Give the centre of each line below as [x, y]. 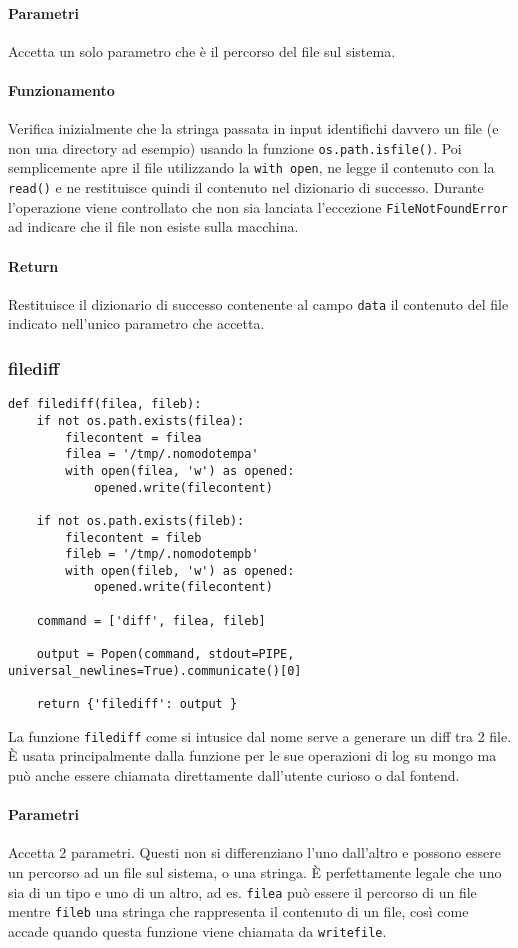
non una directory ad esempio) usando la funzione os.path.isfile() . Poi [235, 147]
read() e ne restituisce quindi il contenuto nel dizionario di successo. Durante [246, 187]
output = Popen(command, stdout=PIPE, [165, 654]
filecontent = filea [133, 437]
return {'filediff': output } [137, 704]
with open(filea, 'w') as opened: [180, 470]
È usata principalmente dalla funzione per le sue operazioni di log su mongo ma [252, 755]
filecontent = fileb [133, 537]
